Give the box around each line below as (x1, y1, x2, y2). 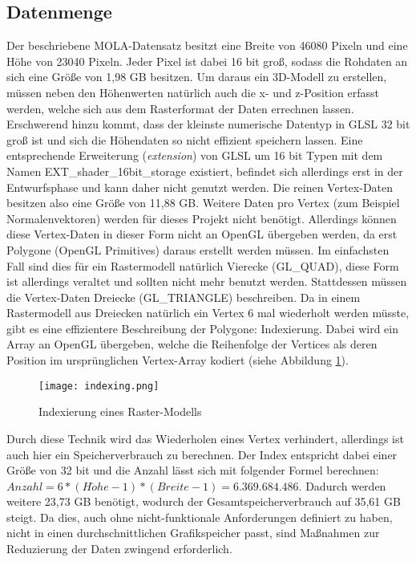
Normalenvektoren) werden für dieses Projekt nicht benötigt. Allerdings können (6, 210, 397, 226)
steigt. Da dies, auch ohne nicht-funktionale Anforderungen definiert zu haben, (6, 508, 393, 525)
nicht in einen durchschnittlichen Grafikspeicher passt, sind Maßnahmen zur (6, 524, 380, 541)
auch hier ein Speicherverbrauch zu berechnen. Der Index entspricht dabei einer (6, 446, 398, 462)
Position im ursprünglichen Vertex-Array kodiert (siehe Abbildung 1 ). (6, 352, 349, 369)
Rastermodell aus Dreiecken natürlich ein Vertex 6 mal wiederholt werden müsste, (6, 304, 410, 321)
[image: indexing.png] (38, 380, 160, 392)
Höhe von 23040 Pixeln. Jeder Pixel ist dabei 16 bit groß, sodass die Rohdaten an (6, 52, 408, 69)
